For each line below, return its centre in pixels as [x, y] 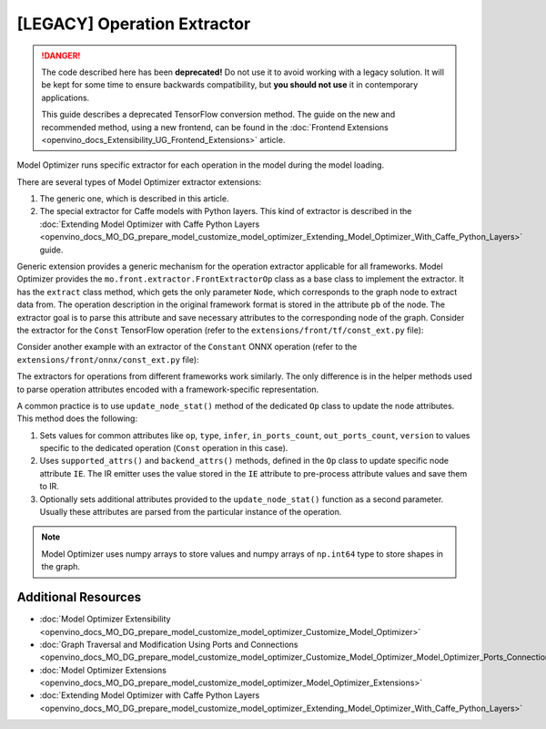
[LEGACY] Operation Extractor [134, 24]
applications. [66, 98]
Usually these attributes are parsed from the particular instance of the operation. [191, 512]
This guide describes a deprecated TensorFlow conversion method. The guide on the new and [218, 115]
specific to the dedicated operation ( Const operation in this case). [164, 448]
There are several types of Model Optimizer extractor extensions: [139, 181]
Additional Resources [79, 597]
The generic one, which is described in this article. [134, 199]
